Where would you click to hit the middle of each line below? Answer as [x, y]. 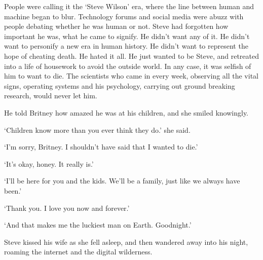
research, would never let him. [51, 96]
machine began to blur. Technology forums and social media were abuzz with [124, 16]
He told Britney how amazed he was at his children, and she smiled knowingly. [126, 112]
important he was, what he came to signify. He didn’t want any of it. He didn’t [127, 36]
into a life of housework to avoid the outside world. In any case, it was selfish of [128, 66]
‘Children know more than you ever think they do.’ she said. [97, 129]
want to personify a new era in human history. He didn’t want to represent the [126, 46]
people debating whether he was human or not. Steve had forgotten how [116, 26]
